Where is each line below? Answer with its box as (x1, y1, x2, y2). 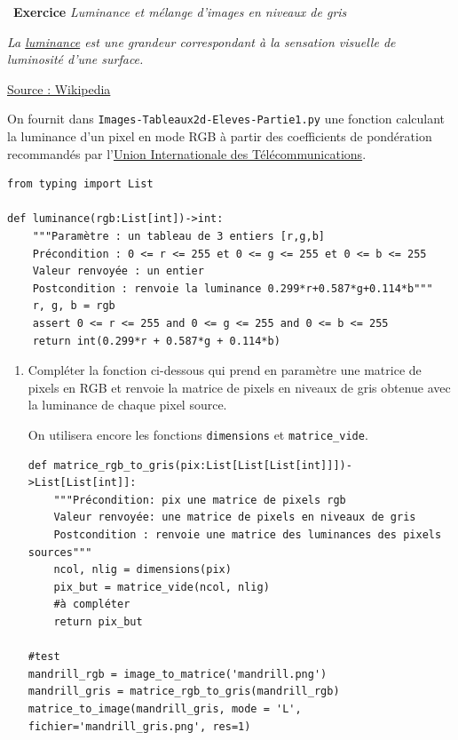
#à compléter (53, 598, 130, 611)
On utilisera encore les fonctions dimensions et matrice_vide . (28, 425, 368, 443)
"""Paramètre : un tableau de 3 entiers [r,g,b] (32, 230, 325, 243)
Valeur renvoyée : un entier (32, 265, 204, 278)
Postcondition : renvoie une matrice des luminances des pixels (53, 528, 442, 541)
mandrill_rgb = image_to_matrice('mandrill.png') (28, 667, 328, 680)
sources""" (28, 545, 92, 559)
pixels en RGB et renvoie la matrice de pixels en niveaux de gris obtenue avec (28, 378, 451, 396)
